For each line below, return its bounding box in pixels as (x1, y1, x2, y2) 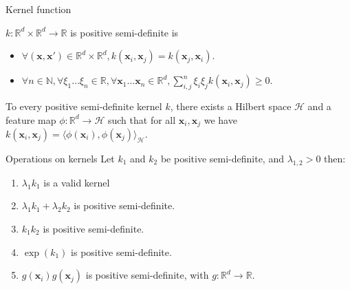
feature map (6, 112, 56, 127)
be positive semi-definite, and (160, 151, 284, 166)
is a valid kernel (43, 175, 110, 189)
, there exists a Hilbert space (170, 98, 292, 113)
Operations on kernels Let (6, 151, 115, 166)
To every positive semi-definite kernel (6, 98, 162, 113)
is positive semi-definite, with (85, 268, 209, 282)
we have (204, 112, 237, 127)
